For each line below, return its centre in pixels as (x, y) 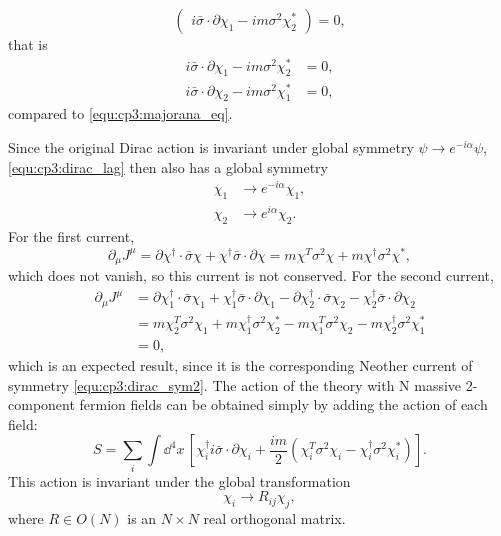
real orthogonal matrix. (274, 518)
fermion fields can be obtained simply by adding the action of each (283, 404)
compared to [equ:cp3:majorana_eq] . (120, 113)
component (41, 404)
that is (28, 44)
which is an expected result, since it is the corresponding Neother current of (240, 364)
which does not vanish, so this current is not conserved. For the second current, (251, 275)
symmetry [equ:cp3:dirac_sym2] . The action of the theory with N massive (235, 384)
